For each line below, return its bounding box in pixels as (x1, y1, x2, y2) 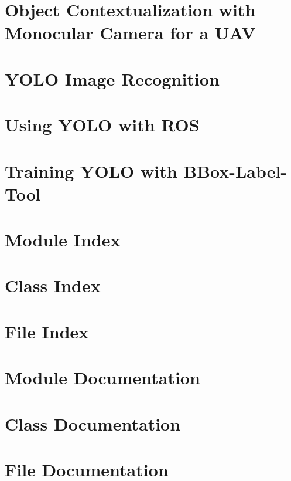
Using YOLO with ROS (5, 113, 200, 137)
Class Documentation (5, 411, 181, 435)
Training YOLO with (5, 158, 177, 182)
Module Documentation (5, 365, 200, 389)
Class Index (5, 273, 101, 297)
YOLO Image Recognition (5, 66, 220, 90)
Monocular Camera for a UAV (5, 21, 256, 45)
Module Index (5, 228, 121, 252)
